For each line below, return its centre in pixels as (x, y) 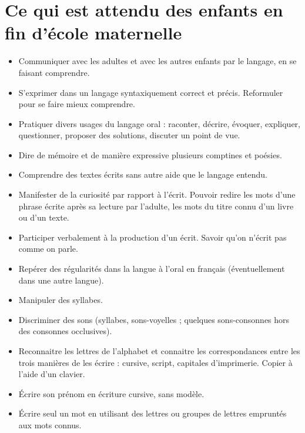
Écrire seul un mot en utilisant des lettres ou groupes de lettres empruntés (152, 413)
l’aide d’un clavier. (52, 374)
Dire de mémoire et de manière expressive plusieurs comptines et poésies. (150, 154)
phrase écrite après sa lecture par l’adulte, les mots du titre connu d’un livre (156, 206)
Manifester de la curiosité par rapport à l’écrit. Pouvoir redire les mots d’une (157, 194)
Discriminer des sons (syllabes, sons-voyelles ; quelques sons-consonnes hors (154, 319)
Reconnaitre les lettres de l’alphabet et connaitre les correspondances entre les (159, 351)
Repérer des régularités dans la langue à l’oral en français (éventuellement (152, 269)
